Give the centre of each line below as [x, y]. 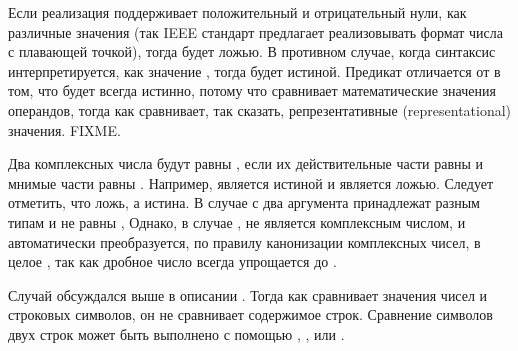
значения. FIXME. [64, 129]
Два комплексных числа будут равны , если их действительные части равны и [246, 163]
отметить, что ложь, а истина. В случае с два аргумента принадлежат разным [244, 202]
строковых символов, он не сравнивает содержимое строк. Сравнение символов [250, 314]
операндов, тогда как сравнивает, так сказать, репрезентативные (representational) [260, 109]
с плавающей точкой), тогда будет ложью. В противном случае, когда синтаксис [252, 51]
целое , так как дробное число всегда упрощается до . [172, 261]
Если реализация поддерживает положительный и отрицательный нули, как [237, 12]
